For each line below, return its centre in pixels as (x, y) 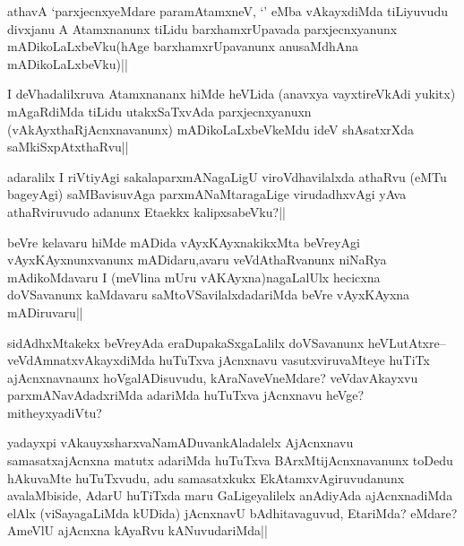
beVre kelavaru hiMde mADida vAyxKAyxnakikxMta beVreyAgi (184, 242)
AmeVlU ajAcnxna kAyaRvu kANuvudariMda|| (137, 530)
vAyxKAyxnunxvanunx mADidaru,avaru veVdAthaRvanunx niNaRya (197, 260)
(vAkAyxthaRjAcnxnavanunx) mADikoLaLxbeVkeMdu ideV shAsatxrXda (211, 129)
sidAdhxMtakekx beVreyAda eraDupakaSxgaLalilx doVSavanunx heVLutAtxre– (227, 342)
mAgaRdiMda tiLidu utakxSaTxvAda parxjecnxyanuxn (159, 111)
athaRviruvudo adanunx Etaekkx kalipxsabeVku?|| (146, 211)
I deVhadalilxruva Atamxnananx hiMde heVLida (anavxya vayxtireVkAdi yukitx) (232, 94)
